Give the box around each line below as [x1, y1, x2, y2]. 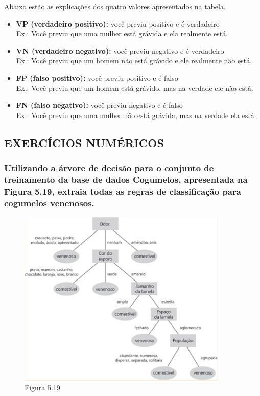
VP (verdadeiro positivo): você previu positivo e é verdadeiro [16, 18, 220, 29]
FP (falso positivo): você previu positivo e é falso [16, 72, 178, 83]
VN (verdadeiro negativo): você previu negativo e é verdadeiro [16, 45, 224, 56]
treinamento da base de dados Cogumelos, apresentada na [4, 173, 248, 185]
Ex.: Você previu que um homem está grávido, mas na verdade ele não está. [16, 82, 253, 93]
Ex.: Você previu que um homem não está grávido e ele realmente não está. [16, 55, 252, 66]
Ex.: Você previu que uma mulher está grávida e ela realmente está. [16, 28, 228, 39]
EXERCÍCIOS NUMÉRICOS [4, 134, 164, 150]
